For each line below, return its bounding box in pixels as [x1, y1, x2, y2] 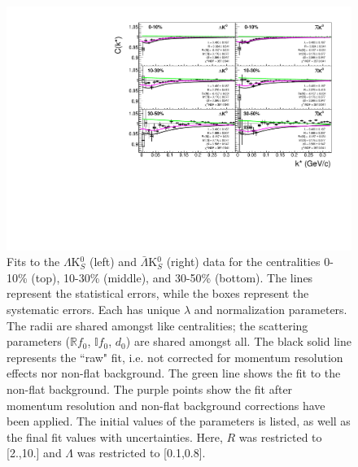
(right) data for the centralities [166, 253, 321, 270]
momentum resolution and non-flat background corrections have [7, 396, 325, 413]
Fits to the [7, 253, 60, 270]
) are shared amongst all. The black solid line [125, 333, 351, 350]
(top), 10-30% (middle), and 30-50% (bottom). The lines [31, 268, 313, 286]
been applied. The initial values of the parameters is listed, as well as [7, 412, 351, 430]
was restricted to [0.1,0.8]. [76, 444, 206, 461]
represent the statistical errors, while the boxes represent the [7, 285, 309, 302]
